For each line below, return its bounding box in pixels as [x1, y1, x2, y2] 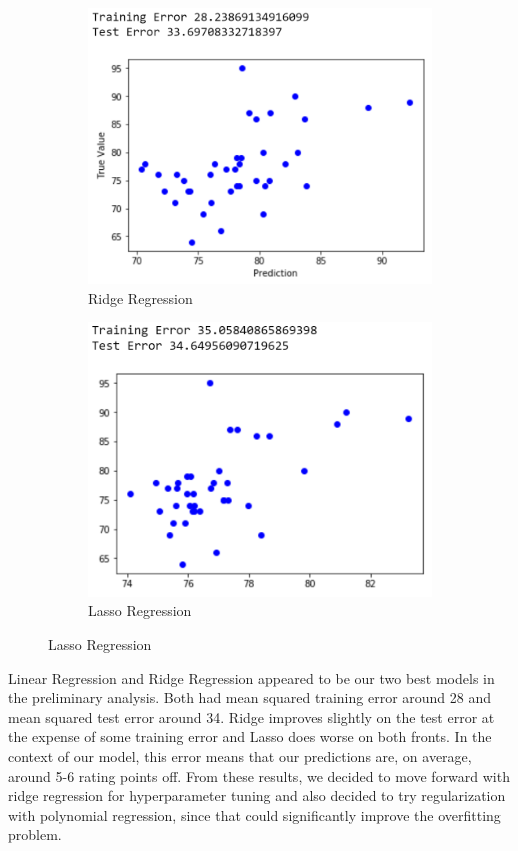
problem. [8, 824, 62, 845]
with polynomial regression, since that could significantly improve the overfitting [8, 804, 501, 825]
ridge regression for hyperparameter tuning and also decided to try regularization [8, 785, 506, 806]
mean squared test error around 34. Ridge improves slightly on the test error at [8, 706, 495, 727]
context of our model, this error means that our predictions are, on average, [8, 746, 472, 766]
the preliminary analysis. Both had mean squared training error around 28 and [8, 687, 492, 708]
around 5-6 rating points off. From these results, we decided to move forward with [8, 765, 510, 786]
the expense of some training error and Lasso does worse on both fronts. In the [8, 726, 492, 747]
